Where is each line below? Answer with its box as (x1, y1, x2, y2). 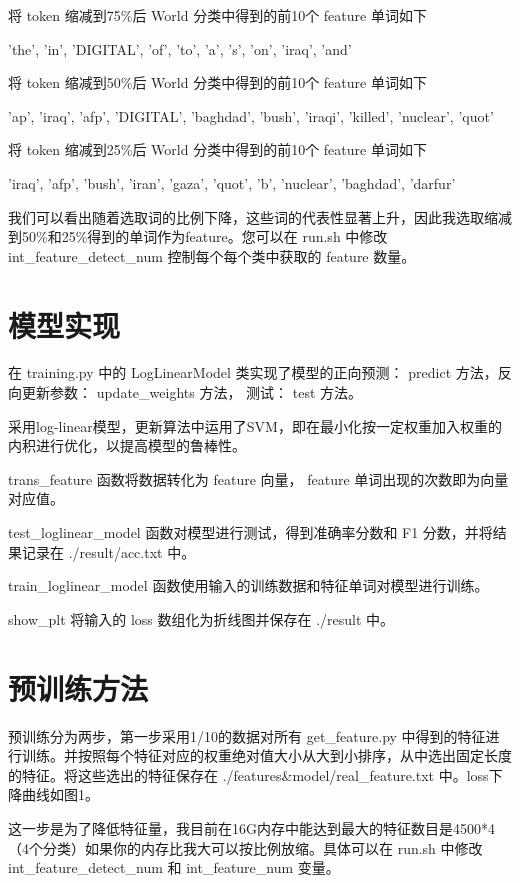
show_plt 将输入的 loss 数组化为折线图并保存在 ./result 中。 (8, 608, 395, 629)
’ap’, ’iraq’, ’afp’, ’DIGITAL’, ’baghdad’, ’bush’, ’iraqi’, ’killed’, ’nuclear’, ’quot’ (8, 105, 494, 126)
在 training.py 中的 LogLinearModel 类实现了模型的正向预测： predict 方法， (8, 362, 498, 383)
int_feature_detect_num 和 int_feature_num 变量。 (8, 857, 340, 878)
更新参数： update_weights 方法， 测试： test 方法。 (21, 382, 363, 403)
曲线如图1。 (21, 784, 99, 805)
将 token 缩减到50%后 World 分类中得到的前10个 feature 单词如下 (8, 72, 427, 93)
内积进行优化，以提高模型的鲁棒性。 (8, 435, 246, 456)
